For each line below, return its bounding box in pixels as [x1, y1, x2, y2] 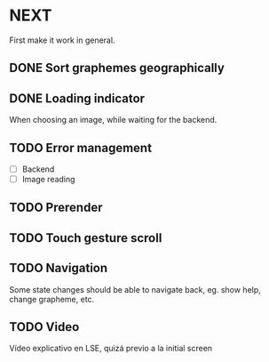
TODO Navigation [9, 261, 108, 276]
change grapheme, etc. [9, 294, 95, 304]
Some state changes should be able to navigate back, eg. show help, [9, 284, 262, 294]
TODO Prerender [9, 200, 103, 215]
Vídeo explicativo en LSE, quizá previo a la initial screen [9, 343, 213, 354]
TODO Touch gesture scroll [9, 230, 162, 245]
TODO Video [9, 319, 80, 334]
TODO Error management [9, 140, 153, 156]
